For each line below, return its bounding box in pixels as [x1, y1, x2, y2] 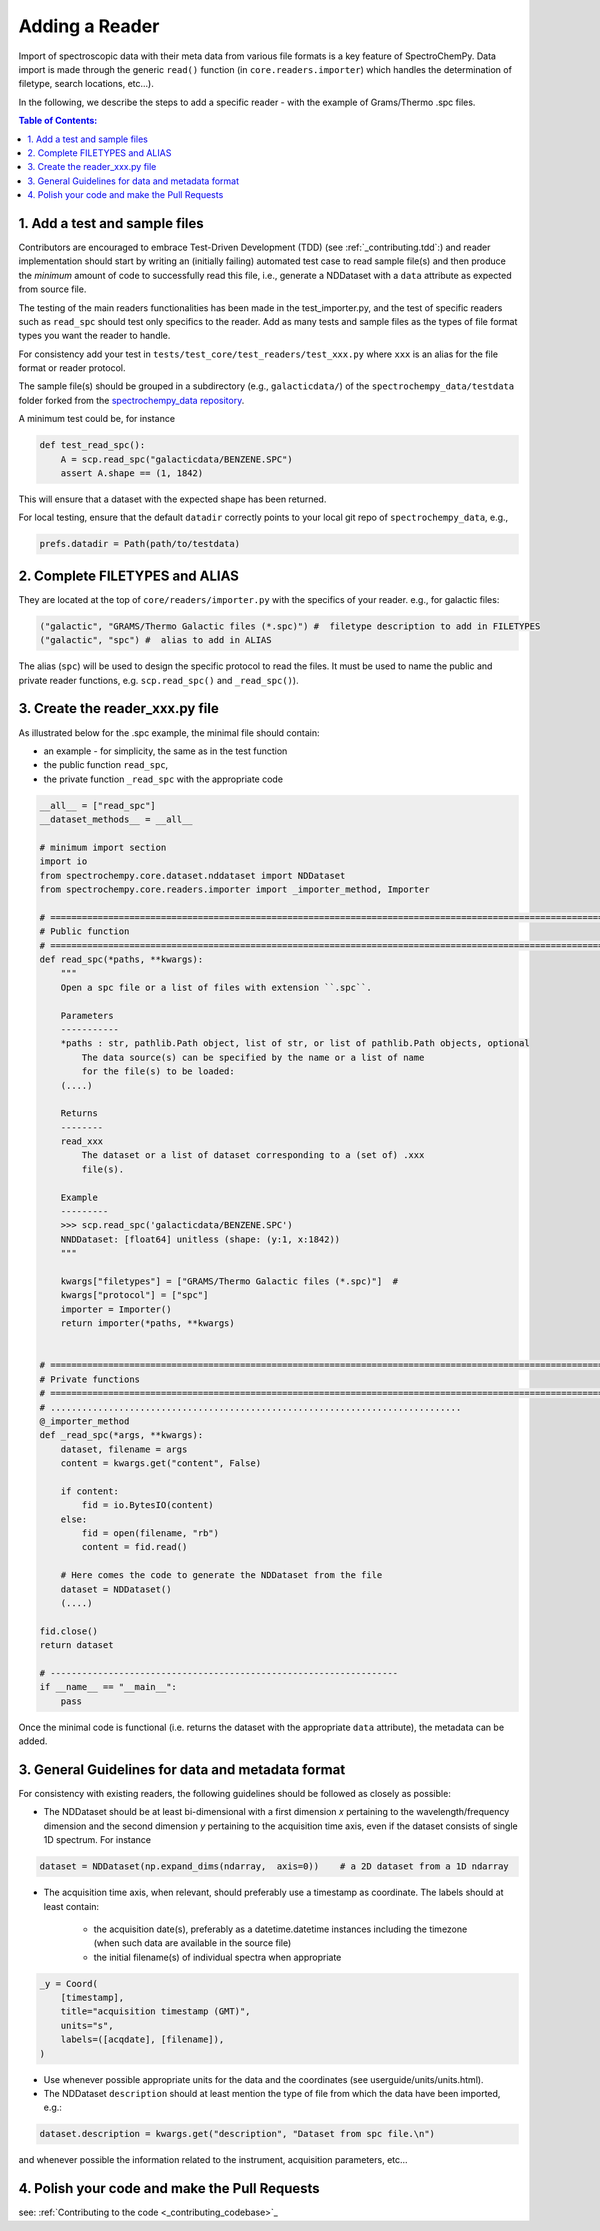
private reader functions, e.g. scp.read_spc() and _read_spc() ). [18, 674, 299, 686]
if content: [60, 1485, 120, 1497]
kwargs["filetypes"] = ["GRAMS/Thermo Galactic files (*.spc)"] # [60, 1275, 399, 1287]
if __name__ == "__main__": [39, 1681, 177, 1693]
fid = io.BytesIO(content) [81, 1500, 214, 1511]
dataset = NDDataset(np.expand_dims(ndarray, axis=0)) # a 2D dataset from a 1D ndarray [39, 1861, 509, 1872]
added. [18, 1735, 48, 1747]
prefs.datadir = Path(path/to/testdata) [39, 538, 240, 550]
